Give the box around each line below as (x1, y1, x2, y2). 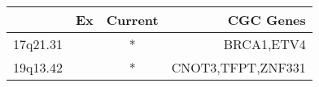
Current (106, 10, 159, 29)
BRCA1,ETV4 (223, 35, 306, 53)
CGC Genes (227, 10, 306, 29)
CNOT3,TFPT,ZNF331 (171, 58, 306, 77)
